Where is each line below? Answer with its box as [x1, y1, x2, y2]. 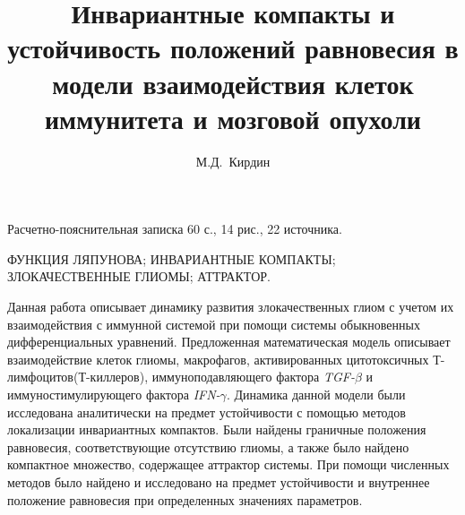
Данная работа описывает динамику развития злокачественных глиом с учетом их [7, 297, 454, 316]
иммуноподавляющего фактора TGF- [151, 367, 355, 386]
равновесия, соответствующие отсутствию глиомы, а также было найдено [7, 437, 409, 456]
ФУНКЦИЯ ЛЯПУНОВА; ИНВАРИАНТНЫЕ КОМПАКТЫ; [7, 249, 336, 268]
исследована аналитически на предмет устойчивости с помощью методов [7, 402, 406, 421]
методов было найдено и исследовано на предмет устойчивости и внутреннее [7, 473, 430, 491]
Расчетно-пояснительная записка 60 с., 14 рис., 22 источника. [7, 219, 342, 238]
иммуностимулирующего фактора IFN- [7, 385, 220, 404]
